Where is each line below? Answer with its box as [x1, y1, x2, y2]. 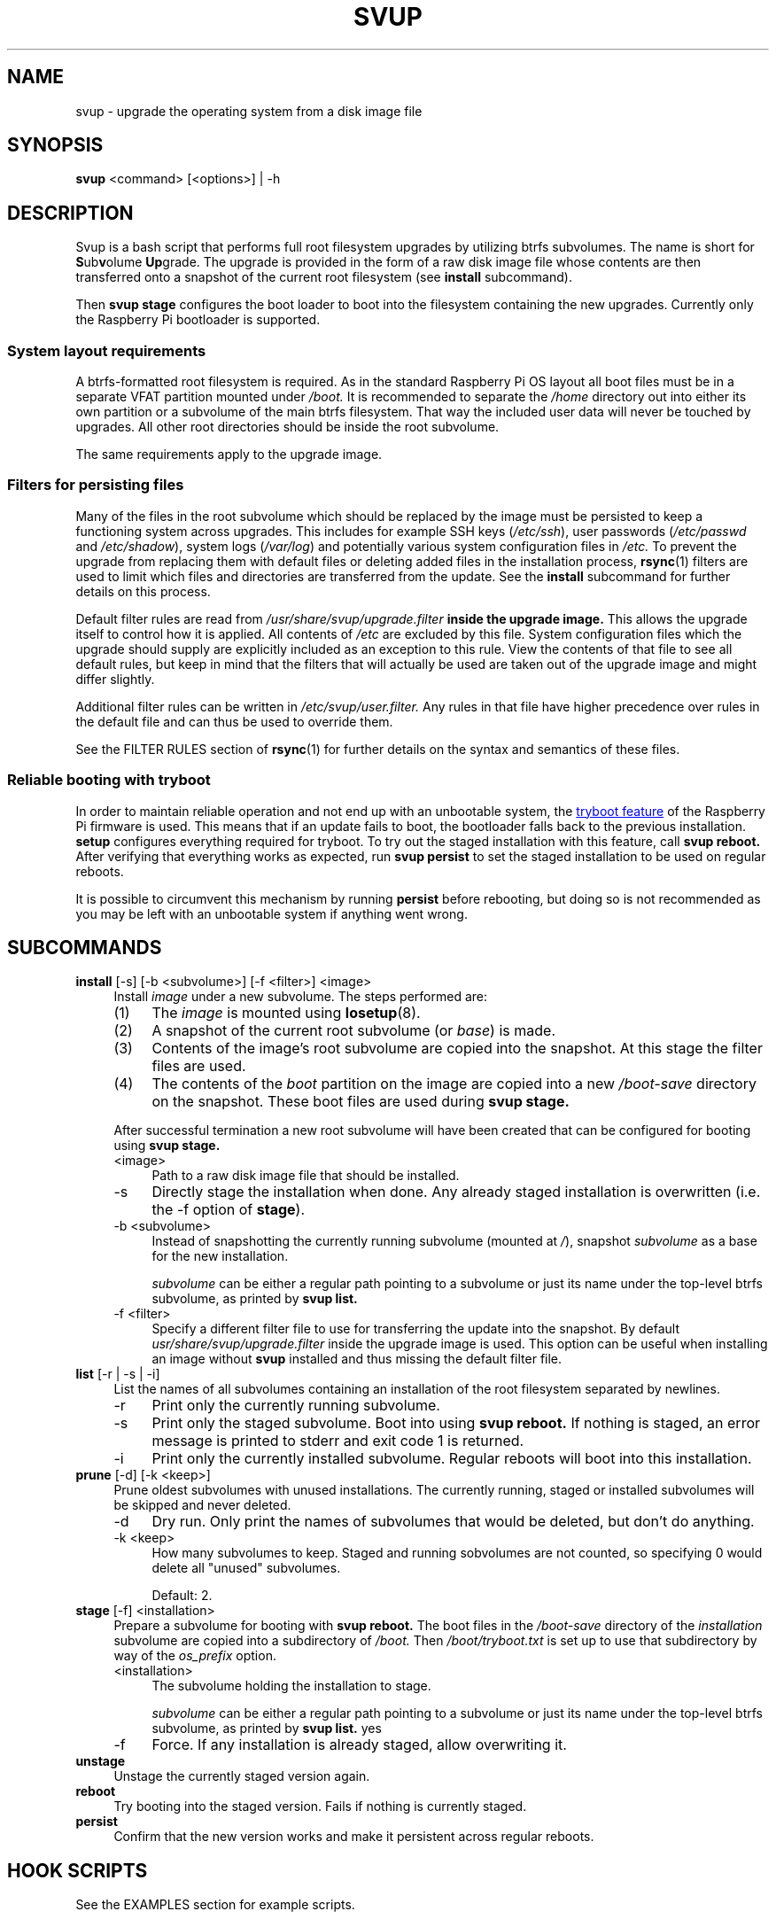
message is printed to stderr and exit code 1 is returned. [151, 1432, 524, 1450]
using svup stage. [113, 1138, 221, 1154]
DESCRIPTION [7, 201, 134, 224]
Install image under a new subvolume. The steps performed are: [113, 989, 487, 1005]
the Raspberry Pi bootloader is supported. [75, 312, 321, 328]
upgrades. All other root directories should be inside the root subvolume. [75, 419, 500, 435]
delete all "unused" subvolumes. [151, 1560, 341, 1576]
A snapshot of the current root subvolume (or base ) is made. [151, 1022, 555, 1040]
